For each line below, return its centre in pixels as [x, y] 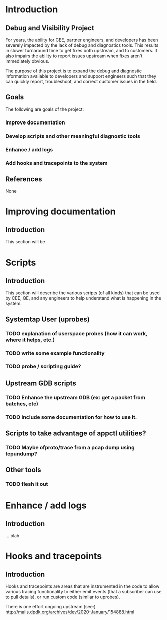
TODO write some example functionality [55, 353]
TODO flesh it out [27, 484]
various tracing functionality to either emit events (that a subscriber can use [83, 592]
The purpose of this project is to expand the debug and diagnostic [73, 71]
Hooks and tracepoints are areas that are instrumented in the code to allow [82, 586]
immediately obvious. [27, 61]
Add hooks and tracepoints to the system [56, 163]
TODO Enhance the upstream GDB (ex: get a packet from [75, 397]
